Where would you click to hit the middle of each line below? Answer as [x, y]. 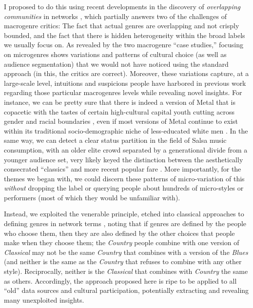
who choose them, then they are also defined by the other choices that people [119, 233]
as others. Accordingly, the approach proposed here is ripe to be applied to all [120, 280]
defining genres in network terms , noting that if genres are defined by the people [125, 223]
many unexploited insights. [44, 299]
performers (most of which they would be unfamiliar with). [92, 197]
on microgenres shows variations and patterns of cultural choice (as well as [115, 54]
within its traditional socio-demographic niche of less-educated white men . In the [126, 130]
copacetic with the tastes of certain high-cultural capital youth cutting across [119, 111]
